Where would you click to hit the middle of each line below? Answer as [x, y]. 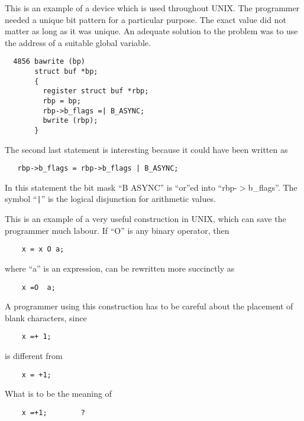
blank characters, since [46, 317]
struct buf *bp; [66, 72]
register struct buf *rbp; [96, 91]
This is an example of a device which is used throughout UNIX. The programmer [152, 8]
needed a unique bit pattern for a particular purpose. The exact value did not [145, 19]
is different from [34, 356]
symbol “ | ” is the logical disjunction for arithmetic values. [110, 199]
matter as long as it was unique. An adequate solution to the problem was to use [151, 31]
